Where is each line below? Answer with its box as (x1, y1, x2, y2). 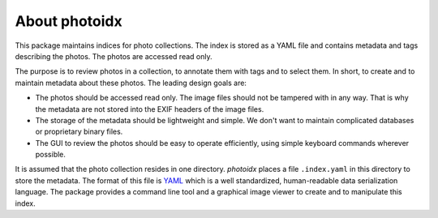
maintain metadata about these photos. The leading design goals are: (15, 78, 247, 88)
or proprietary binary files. (35, 126, 123, 137)
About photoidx (15, 12, 122, 30)
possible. (35, 150, 67, 160)
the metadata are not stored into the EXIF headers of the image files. (35, 104, 264, 113)
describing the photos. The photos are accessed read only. (15, 51, 213, 61)
